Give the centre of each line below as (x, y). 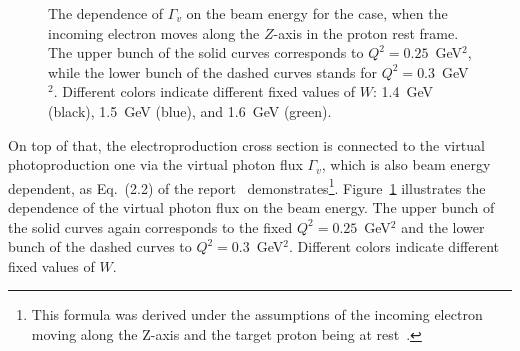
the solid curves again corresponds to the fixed (150, 226)
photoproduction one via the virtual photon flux (155, 164)
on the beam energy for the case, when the (317, 13)
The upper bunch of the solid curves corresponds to (206, 52)
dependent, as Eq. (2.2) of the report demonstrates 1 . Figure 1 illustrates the (247, 186)
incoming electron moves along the (154, 32)
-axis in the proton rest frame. (366, 32)
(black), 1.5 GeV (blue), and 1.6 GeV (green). (190, 110)
